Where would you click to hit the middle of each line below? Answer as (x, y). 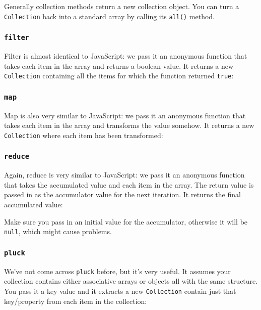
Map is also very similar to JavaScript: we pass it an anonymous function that (125, 115)
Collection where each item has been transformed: (84, 135)
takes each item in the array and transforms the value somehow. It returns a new (129, 125)
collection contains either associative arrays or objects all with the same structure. (131, 281)
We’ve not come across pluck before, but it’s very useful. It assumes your (117, 271)
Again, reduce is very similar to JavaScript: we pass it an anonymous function (124, 175)
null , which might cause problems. (58, 231)
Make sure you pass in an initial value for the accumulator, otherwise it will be (126, 221)
